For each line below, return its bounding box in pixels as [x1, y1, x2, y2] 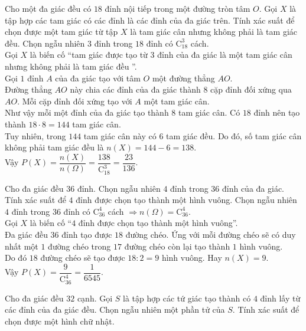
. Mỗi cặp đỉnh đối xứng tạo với [17, 94, 132, 107]
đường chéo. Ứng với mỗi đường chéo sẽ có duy [125, 228, 296, 240]
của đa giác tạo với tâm [55, 71, 141, 84]
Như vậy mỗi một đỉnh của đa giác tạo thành [5, 106, 169, 119]
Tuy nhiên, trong [5, 129, 66, 142]
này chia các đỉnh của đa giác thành [70, 83, 201, 96]
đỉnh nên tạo [253, 106, 300, 119]
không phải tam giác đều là [5, 141, 104, 153]
